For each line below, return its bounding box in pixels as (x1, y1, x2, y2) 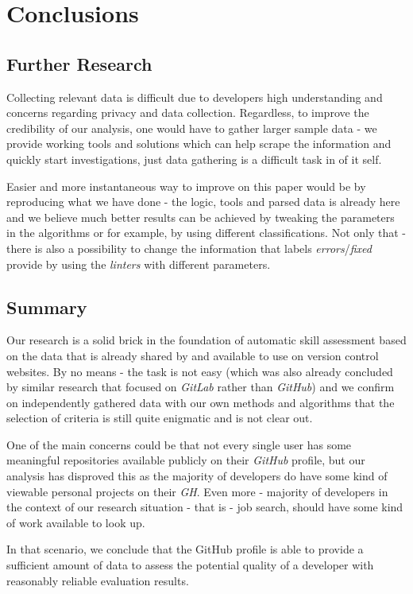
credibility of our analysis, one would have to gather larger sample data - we (6, 119, 377, 136)
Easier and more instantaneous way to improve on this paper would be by (6, 177, 366, 194)
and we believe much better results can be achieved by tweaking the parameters (6, 208, 395, 225)
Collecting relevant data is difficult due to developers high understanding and (6, 88, 383, 105)
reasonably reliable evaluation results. (6, 572, 189, 588)
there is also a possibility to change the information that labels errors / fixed (6, 239, 372, 256)
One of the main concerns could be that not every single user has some (6, 436, 352, 452)
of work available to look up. (6, 514, 145, 530)
